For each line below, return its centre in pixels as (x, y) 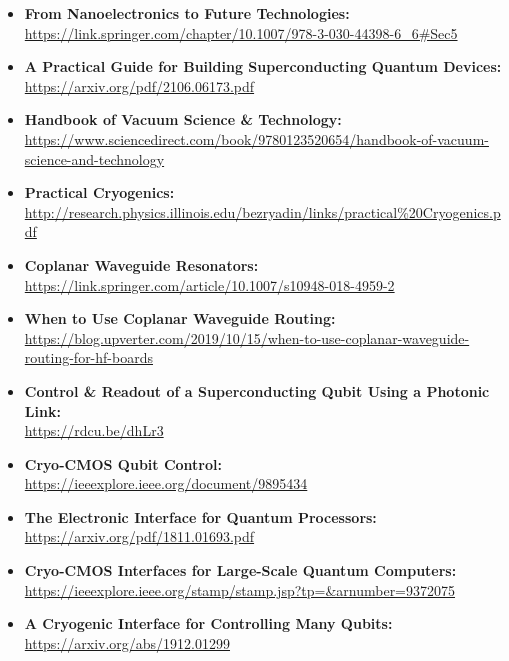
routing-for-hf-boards (88, 357)
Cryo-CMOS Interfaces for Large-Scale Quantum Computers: (240, 570)
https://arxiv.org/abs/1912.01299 (127, 642)
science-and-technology (94, 158)
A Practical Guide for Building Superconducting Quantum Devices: (263, 66)
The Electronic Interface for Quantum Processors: (200, 516)
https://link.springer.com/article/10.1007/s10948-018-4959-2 (209, 284)
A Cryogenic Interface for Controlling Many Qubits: (208, 623)
